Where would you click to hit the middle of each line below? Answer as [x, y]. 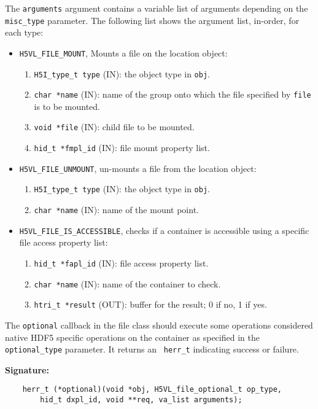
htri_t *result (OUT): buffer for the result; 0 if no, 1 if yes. [150, 304]
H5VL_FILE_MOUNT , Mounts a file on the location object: [123, 53]
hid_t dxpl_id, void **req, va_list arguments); [141, 400]
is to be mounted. [67, 106]
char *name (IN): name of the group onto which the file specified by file [173, 94]
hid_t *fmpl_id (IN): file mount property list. [122, 148]
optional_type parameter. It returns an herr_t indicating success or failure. [152, 349]
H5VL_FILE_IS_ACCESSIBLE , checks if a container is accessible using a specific [164, 230]
